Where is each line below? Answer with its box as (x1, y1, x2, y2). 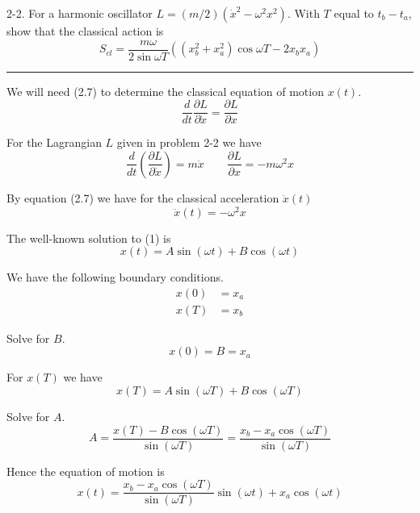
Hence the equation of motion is (6, 462, 165, 479)
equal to (334, 5, 374, 21)
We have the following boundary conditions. (6, 269, 224, 286)
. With (287, 5, 320, 21)
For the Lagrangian (6, 134, 102, 151)
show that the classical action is (6, 23, 164, 39)
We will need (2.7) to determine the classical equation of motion (6, 82, 324, 99)
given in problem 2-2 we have (116, 134, 262, 151)
